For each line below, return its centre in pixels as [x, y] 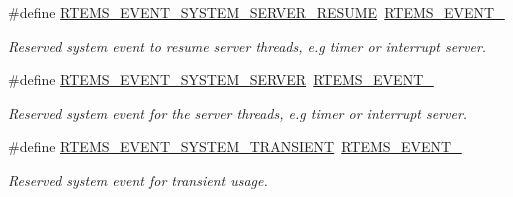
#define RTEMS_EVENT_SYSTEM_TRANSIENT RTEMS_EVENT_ [235, 146]
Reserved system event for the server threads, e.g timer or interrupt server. [238, 112]
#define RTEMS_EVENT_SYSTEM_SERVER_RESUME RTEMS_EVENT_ [256, 12]
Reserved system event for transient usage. [138, 179]
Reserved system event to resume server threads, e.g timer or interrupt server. [247, 45]
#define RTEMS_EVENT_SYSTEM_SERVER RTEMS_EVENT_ [221, 79]
